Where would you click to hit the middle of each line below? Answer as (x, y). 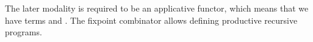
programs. (23, 32)
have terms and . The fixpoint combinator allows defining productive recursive (151, 20)
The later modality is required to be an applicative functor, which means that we (157, 8)
